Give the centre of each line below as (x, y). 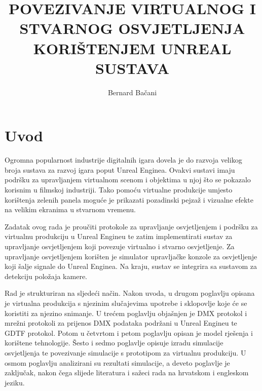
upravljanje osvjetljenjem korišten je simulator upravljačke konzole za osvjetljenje (131, 256)
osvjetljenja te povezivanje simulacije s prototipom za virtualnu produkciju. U (125, 352)
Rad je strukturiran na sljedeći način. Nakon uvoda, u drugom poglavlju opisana (130, 293)
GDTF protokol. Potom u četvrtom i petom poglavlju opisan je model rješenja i (129, 333)
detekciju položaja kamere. (46, 276)
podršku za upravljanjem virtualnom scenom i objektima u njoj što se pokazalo (128, 180)
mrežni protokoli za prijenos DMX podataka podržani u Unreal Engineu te (121, 323)
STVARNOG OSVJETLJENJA (132, 28)
